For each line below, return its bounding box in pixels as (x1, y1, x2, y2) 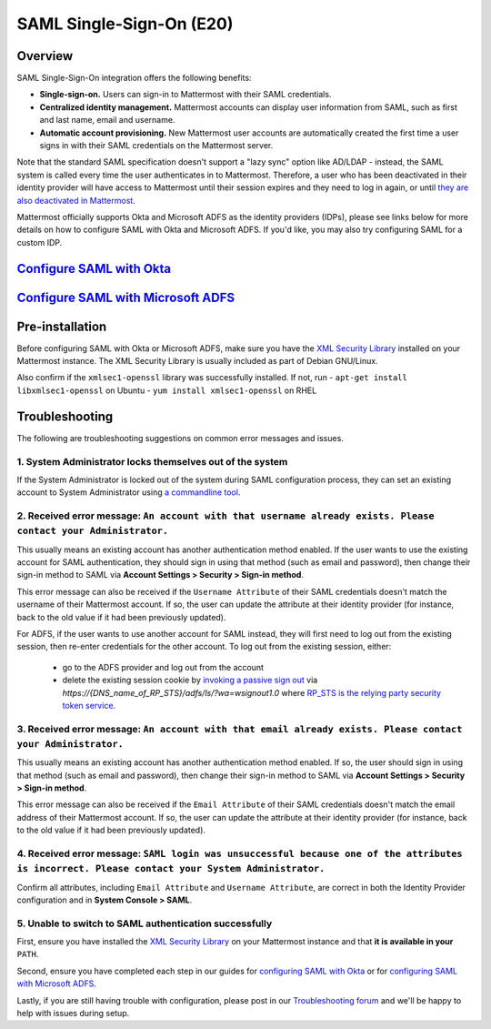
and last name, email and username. (39, 115, 175, 126)
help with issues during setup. (16, 1008, 130, 1019)
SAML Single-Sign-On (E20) (16, 14, 234, 34)
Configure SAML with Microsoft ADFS (16, 289, 235, 305)
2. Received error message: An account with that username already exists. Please (16, 509, 436, 522)
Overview (16, 48, 74, 64)
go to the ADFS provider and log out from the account (62, 661, 264, 672)
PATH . (16, 949, 39, 960)
